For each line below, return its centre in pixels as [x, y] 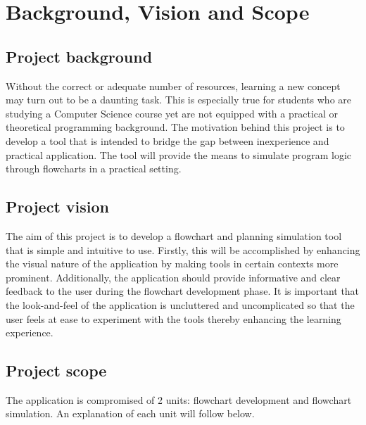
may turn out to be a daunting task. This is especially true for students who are [179, 100]
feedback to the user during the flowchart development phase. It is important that [183, 291]
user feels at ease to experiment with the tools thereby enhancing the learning [173, 318]
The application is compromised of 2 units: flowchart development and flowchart [179, 399]
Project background [79, 56]
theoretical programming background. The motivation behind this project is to [175, 127]
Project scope [56, 370]
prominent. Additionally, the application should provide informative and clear [173, 277]
